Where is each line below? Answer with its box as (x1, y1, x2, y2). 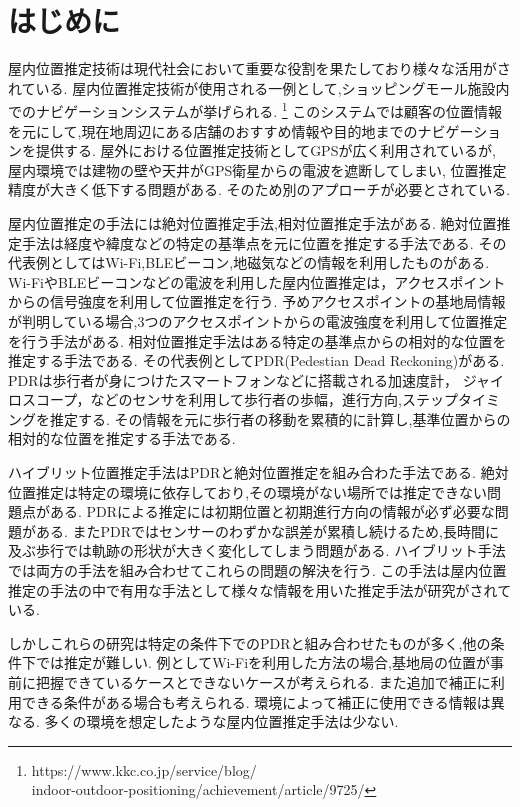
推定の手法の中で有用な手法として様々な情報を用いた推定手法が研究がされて (8, 579, 512, 600)
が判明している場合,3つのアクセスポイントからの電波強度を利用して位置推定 (8, 310, 508, 331)
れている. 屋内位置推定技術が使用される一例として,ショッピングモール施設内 (8, 77, 510, 98)
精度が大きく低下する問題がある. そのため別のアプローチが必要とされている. (8, 179, 511, 200)
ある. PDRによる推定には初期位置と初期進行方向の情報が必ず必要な (49, 501, 495, 522)
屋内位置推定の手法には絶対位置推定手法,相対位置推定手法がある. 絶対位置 (8, 212, 497, 233)
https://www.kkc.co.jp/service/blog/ (31, 759, 257, 780)
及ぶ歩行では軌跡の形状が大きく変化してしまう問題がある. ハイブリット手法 (8, 540, 506, 561)
